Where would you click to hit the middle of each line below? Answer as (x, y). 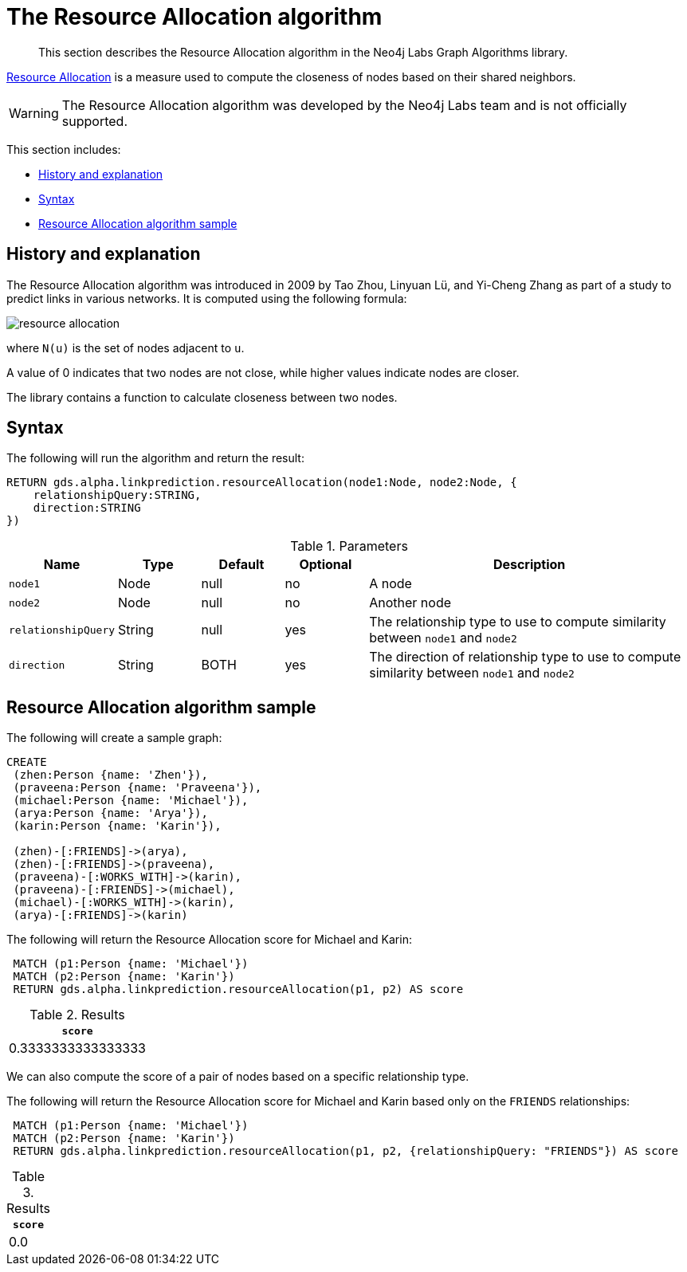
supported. (94, 121)
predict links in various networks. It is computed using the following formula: (207, 298)
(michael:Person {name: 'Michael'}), (131, 801)
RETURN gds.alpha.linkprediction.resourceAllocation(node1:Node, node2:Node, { (262, 483)
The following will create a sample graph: (114, 738)
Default (241, 565)
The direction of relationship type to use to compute (525, 657)
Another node (410, 603)
